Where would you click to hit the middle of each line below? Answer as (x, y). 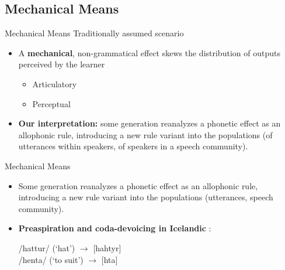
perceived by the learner (62, 64)
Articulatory (55, 83)
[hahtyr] (107, 247)
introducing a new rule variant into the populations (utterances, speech (146, 197)
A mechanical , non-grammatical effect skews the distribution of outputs (149, 52)
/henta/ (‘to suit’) (51, 259)
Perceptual (51, 103)
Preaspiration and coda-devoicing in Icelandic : (115, 228)
